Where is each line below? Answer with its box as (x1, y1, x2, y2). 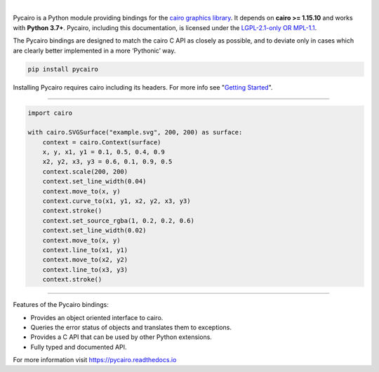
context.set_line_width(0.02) (42, 226, 147, 235)
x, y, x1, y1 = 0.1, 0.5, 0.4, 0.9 (42, 148, 165, 156)
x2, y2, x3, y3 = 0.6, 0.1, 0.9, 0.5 (42, 158, 173, 166)
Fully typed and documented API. (30, 343, 127, 351)
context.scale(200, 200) (42, 167, 128, 175)
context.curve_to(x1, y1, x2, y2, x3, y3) (42, 197, 191, 205)
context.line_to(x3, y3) (42, 266, 128, 273)
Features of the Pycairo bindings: (13, 301, 109, 309)
